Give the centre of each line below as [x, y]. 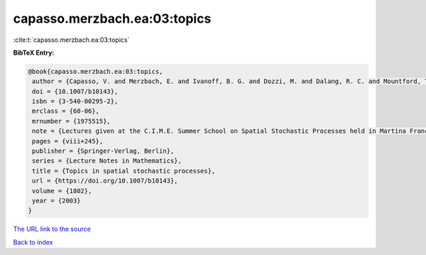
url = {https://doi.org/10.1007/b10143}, [105, 181]
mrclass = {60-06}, [66, 111]
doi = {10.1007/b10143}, [75, 91]
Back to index [33, 242]
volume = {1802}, [62, 191]
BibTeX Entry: [34, 53]
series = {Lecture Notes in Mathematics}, [107, 161]
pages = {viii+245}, [68, 141]
